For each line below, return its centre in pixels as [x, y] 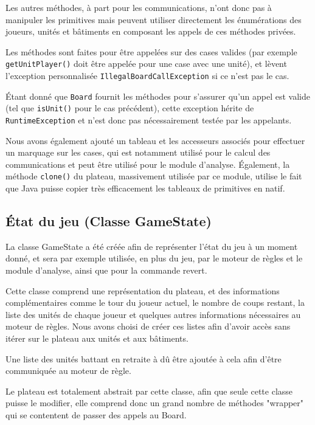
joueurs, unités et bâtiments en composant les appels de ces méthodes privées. [151, 31]
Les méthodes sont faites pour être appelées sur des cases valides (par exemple [151, 51]
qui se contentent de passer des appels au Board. [96, 415]
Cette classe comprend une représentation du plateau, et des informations [143, 290]
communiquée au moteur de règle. [68, 371]
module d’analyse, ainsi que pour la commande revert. [106, 270]
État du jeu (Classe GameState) [109, 221]
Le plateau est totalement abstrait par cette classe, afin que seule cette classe [149, 391]
